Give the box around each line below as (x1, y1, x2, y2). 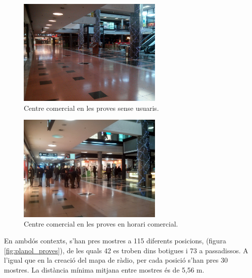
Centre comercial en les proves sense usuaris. (24, 102, 159, 113)
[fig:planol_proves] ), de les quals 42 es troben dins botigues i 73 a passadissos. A (4, 245, 249, 255)
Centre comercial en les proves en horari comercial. (24, 219, 178, 229)
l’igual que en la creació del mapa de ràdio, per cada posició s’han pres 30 (4, 255, 228, 265)
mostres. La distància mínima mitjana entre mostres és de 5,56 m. (4, 264, 204, 275)
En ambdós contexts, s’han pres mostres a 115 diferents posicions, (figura (4, 235, 226, 245)
